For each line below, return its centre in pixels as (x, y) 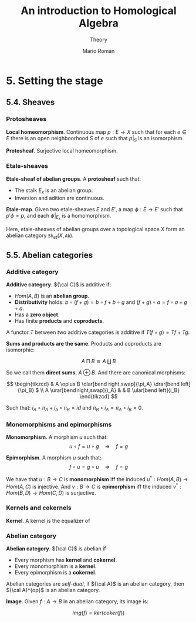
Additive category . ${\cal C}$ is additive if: (59, 285)
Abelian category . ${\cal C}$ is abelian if (56, 549)
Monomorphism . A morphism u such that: (57, 437)
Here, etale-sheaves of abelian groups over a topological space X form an (95, 229)
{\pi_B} (26, 390)
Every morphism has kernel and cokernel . (66, 560)
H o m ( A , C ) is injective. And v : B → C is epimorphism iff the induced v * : (94, 486)
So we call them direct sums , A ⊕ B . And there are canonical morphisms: (96, 373)
